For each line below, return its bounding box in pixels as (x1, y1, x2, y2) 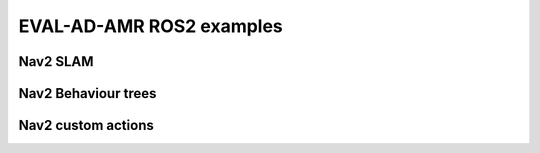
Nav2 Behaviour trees (18, 85, 157, 102)
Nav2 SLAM (18, 53, 94, 70)
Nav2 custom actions (18, 117, 154, 134)
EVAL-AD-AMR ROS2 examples (18, 15, 284, 37)
